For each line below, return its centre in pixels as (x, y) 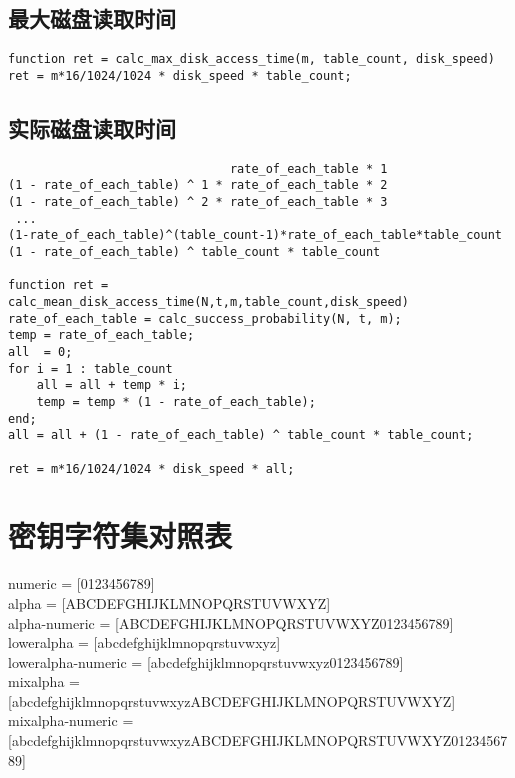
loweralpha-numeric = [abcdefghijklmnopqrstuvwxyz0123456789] (206, 661)
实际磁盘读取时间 (92, 127)
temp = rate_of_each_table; (101, 335)
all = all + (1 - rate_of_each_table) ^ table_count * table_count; (241, 435)
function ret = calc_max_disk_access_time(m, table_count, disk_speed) (251, 59)
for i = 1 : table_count (90, 368)
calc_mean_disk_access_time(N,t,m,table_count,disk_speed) (208, 301)
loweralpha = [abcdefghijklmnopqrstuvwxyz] (144, 642)
